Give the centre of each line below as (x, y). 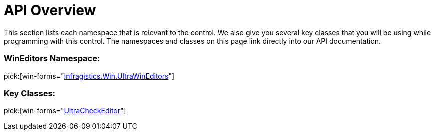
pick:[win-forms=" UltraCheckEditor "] (65, 111)
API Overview (50, 10)
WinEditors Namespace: (52, 59)
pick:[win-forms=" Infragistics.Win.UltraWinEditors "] (89, 76)
